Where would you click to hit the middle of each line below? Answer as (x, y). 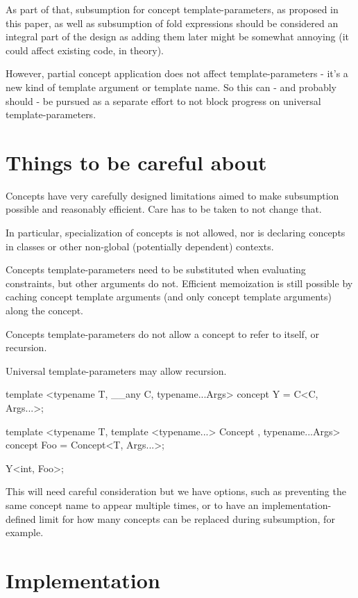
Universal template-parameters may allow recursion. (116, 370)
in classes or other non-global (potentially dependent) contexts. (140, 246)
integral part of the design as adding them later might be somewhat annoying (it (178, 37)
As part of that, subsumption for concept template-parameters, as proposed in (172, 9)
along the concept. (44, 310)
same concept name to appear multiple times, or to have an (132, 504)
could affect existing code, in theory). (85, 50)
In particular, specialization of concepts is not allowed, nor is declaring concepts (176, 233)
